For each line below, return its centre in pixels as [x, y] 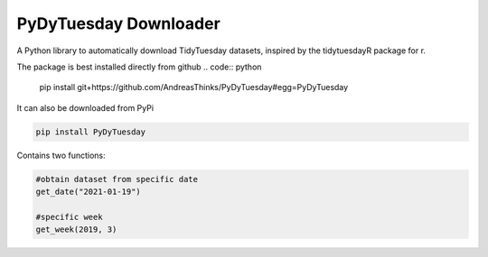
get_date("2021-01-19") [89, 192]
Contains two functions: [61, 155]
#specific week [69, 217]
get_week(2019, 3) [76, 229]
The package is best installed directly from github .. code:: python [139, 67]
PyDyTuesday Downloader [118, 23]
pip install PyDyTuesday [91, 132]
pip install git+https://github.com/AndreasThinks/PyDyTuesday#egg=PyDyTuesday [194, 87]
